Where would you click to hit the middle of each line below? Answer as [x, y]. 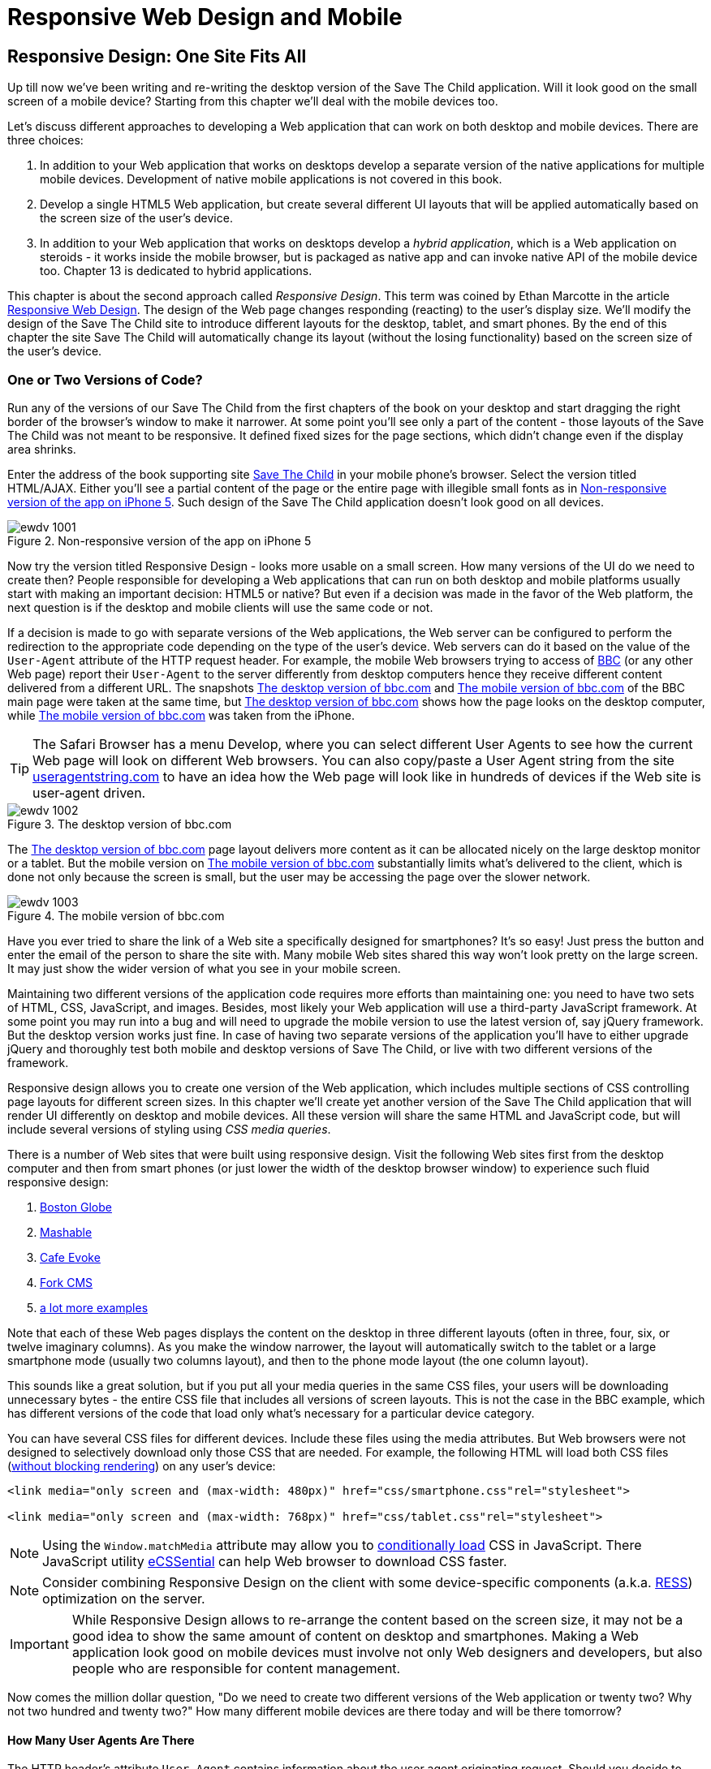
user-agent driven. [89, 792]
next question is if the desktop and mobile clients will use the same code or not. [220, 607]
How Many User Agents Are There [101, 1740]
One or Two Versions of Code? [105, 379]
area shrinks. [42, 449]
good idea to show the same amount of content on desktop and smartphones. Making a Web [355, 1636]
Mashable [66, 1232]
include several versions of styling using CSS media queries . [169, 1129]
